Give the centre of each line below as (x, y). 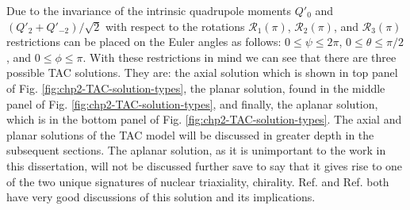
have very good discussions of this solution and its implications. (161, 197)
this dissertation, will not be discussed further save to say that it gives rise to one (205, 165)
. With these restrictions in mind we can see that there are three (239, 57)
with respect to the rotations (175, 26)
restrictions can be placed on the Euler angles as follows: (144, 42)
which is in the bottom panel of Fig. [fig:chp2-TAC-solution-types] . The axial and (204, 119)
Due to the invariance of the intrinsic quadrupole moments (149, 10)
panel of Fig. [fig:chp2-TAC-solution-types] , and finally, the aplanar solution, (192, 103)
